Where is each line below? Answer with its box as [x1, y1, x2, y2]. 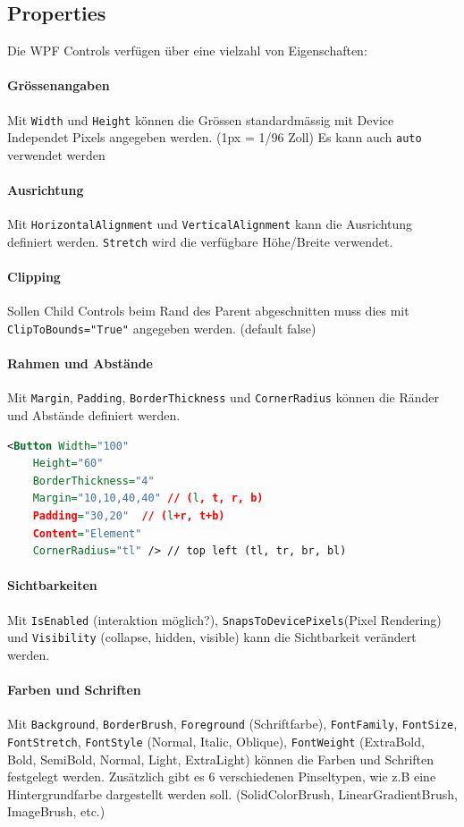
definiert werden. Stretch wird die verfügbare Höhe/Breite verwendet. [7, 232, 393, 250]
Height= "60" [32, 457, 104, 470]
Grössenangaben [7, 76, 110, 95]
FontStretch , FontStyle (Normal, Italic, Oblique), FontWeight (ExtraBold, [7, 732, 425, 751]
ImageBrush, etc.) [7, 802, 105, 821]
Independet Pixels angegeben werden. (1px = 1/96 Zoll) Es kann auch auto [7, 128, 422, 147]
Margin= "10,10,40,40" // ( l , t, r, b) [32, 492, 264, 505]
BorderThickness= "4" [32, 474, 155, 487]
